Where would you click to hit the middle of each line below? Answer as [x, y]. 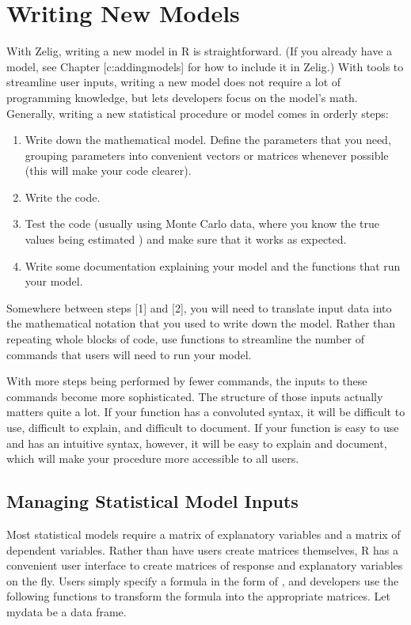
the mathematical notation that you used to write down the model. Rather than [201, 323]
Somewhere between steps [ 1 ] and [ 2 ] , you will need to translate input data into [199, 307]
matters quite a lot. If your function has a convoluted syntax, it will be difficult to [206, 412]
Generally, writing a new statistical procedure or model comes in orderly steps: [198, 113]
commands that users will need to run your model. [129, 354]
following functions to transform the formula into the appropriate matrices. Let [198, 596]
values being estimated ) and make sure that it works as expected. [186, 239]
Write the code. [63, 197]
